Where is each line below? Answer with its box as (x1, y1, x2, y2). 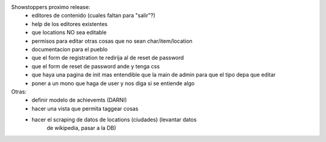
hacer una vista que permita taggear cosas (31, 105, 139, 112)
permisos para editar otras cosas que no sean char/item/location (31, 37, 193, 45)
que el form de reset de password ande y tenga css (31, 62, 160, 69)
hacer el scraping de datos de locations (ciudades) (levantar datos (31, 116, 197, 123)
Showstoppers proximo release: (11, 4, 91, 10)
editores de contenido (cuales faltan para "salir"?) (31, 12, 156, 19)
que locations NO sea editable (31, 29, 107, 36)
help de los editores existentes (31, 20, 108, 27)
